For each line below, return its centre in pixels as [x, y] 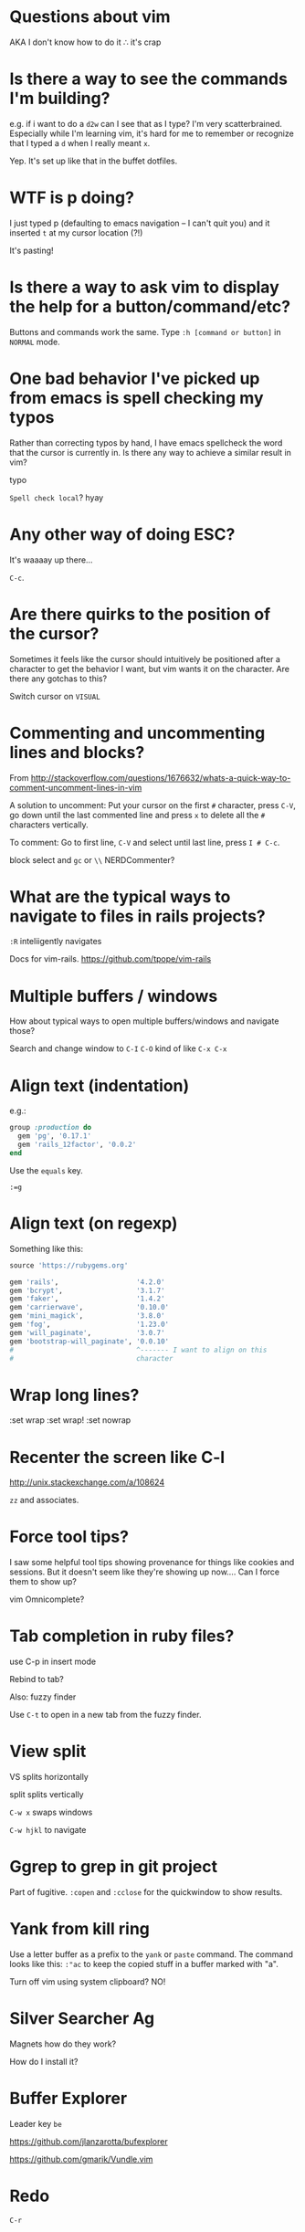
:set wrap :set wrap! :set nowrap [70, 1420]
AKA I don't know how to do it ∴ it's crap [85, 42]
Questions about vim [90, 17]
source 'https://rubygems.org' [69, 1265]
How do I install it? [44, 2061]
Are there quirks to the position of [140, 614]
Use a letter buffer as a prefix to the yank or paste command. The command [152, 1954]
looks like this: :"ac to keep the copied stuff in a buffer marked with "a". [144, 1964]
